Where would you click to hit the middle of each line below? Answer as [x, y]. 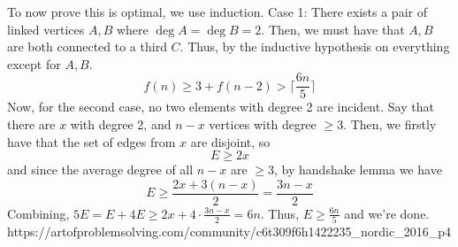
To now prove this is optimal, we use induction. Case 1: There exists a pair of [217, 12]
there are [31, 124]
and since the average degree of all [100, 170]
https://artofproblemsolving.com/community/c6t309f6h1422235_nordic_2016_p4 [229, 232]
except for [34, 63]
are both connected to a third [87, 46]
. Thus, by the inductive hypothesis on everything [315, 46]
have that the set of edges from [92, 141]
